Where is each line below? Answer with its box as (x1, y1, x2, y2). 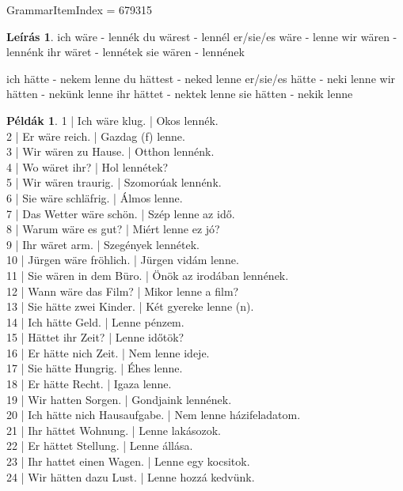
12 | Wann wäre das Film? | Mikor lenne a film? (6, 282, 239, 299)
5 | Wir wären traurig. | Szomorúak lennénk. (6, 174, 222, 191)
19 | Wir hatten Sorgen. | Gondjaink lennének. (6, 391, 232, 407)
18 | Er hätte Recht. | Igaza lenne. (6, 376, 172, 392)
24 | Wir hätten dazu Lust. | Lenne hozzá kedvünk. (6, 468, 255, 485)
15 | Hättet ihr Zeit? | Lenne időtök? (6, 329, 184, 346)
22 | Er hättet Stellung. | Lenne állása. (6, 437, 193, 454)
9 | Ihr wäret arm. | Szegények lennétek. (6, 236, 200, 252)
